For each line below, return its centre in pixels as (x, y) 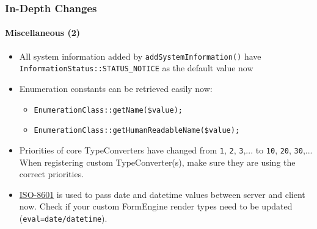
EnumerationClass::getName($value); (108, 110)
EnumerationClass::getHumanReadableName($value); (137, 131)
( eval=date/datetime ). (63, 218)
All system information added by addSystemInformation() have (140, 56)
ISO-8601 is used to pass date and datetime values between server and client (162, 194)
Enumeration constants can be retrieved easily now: (116, 88)
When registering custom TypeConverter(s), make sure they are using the (157, 162)
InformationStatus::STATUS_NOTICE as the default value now (136, 68)
